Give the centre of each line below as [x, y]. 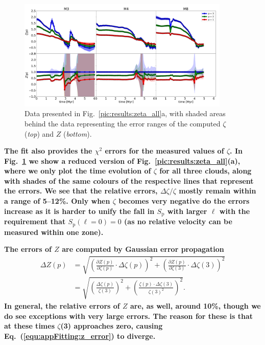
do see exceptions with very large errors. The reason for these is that [129, 316]
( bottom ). [77, 133]
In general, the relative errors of [62, 305]
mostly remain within [218, 191]
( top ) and [39, 133]
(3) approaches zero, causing [112, 326]
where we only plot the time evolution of [78, 171]
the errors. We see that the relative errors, [81, 191]
